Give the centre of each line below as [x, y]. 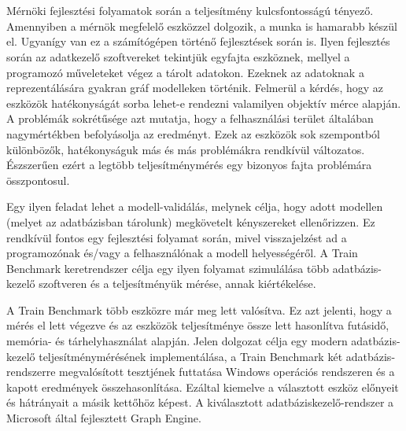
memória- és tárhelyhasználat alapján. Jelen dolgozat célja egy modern [177, 341]
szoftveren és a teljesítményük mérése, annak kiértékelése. [177, 284]
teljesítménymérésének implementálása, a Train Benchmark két [191, 356]
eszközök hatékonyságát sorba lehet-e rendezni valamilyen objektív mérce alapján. [204, 103]
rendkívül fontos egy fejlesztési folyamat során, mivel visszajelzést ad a [177, 237]
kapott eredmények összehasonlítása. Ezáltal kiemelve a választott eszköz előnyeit [203, 387]
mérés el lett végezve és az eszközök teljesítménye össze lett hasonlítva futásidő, [198, 325]
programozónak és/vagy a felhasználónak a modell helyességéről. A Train [182, 253]
